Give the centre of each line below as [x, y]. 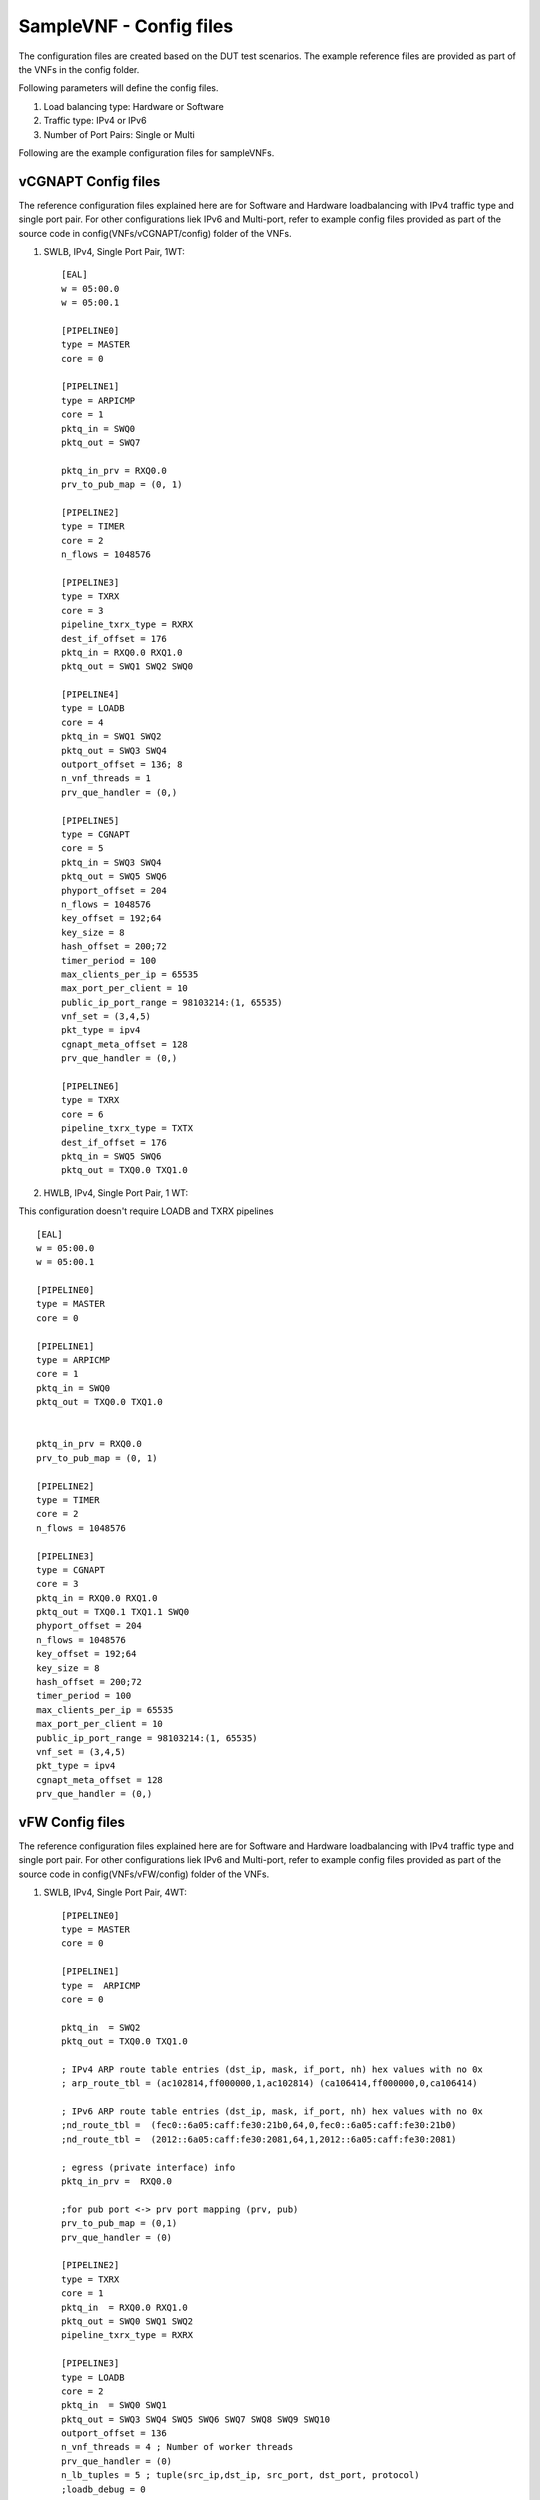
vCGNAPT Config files [89, 181]
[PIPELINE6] [90, 1086]
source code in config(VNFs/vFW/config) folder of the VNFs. [144, 1874]
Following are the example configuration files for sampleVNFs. [146, 152]
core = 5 [82, 848]
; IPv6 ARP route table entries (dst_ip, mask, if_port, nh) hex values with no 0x [272, 2111]
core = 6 [82, 1114]
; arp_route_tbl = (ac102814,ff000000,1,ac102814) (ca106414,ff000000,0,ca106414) [269, 2083]
